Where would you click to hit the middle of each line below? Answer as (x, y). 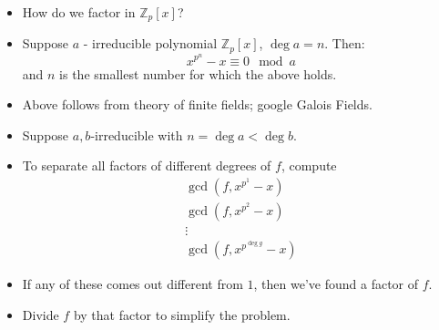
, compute (309, 165)
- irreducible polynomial (150, 43)
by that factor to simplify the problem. (182, 314)
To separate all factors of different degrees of (147, 165)
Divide (41, 314)
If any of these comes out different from (133, 284)
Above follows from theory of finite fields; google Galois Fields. (197, 104)
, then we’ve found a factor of (336, 284)
